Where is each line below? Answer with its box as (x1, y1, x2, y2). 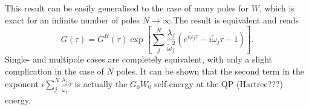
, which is (259, 2, 294, 14)
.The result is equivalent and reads (171, 13, 299, 26)
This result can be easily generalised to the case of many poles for (5, 2, 249, 14)
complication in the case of (5, 65, 104, 77)
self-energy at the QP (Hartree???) (154, 77, 284, 90)
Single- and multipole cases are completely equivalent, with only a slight (5, 53, 273, 66)
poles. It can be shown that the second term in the (116, 65, 304, 77)
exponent (5, 77, 39, 90)
